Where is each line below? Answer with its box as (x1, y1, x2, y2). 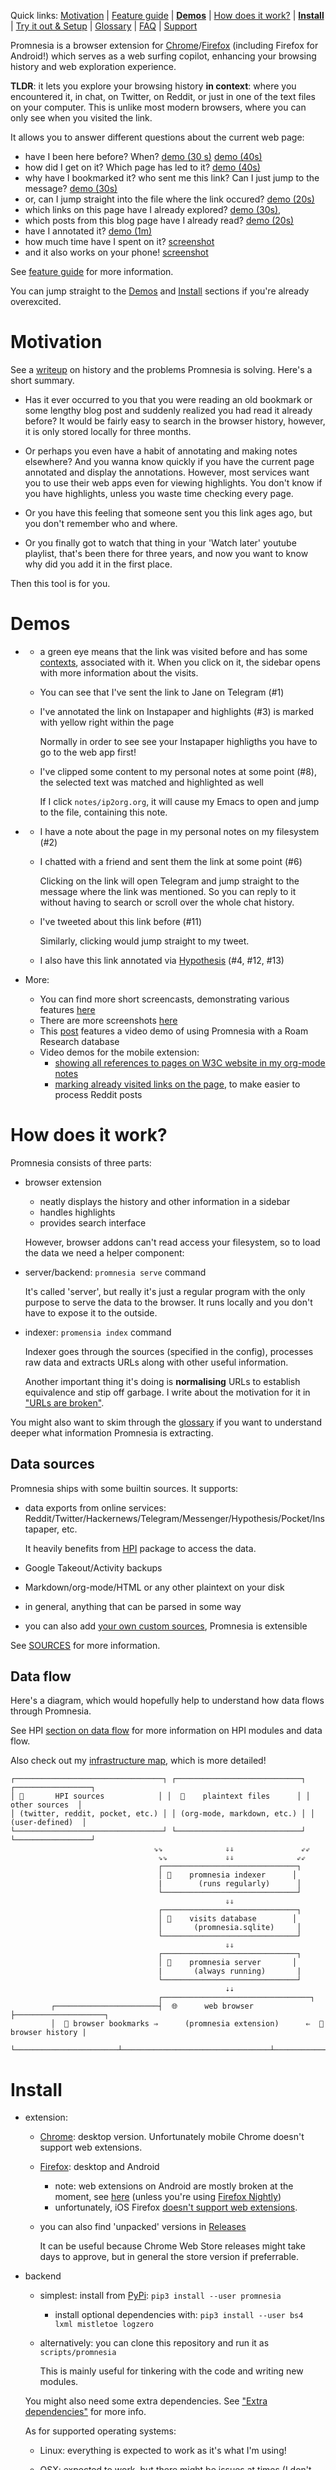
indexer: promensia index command (24, 1326, 172, 1338)
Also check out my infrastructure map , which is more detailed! (10, 1755, 267, 1767)
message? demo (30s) (24, 183, 118, 194)
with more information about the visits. (39, 666, 199, 679)
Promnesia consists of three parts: (10, 1156, 152, 1169)
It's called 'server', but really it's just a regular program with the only (24, 1285, 306, 1297)
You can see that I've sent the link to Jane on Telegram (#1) (39, 686, 285, 698)
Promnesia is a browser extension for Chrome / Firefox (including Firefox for (10, 40, 319, 51)
